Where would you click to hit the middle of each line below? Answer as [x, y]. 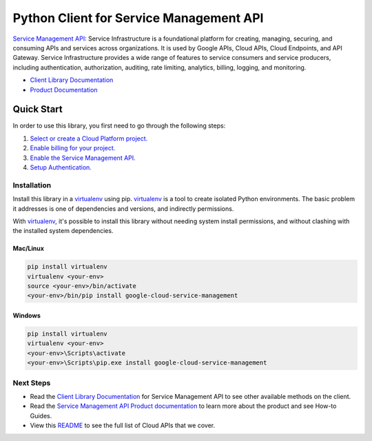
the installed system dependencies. [63, 231]
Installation [32, 185]
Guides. [41, 416]
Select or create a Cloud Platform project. [89, 139]
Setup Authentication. [61, 167]
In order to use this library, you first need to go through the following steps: [119, 126]
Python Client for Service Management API [138, 18]
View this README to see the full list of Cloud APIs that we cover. [123, 425]
